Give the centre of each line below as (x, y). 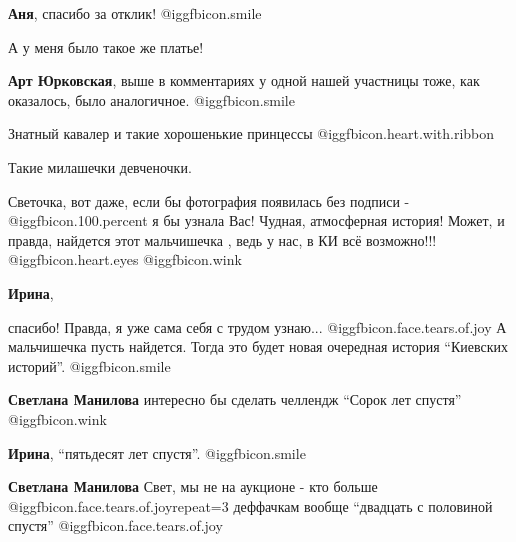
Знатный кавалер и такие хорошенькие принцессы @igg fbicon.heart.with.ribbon (251, 133)
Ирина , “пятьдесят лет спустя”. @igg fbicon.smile (157, 452)
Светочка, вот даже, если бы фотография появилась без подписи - (209, 200)
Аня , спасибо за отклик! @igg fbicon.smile (135, 13)
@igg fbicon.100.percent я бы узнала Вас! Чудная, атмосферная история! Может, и (256, 220)
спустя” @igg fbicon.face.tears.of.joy (115, 525)
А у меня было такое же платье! (106, 46)
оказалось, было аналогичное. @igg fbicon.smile (151, 99)
